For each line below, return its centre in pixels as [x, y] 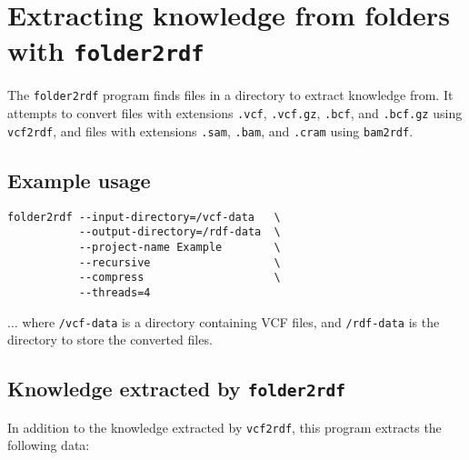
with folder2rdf [106, 50]
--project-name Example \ [180, 247]
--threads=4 [115, 292]
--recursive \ [180, 262]
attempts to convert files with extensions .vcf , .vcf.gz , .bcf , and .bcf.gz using [235, 113]
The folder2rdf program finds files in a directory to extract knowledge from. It [230, 95]
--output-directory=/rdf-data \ [180, 232]
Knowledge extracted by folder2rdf [177, 389]
